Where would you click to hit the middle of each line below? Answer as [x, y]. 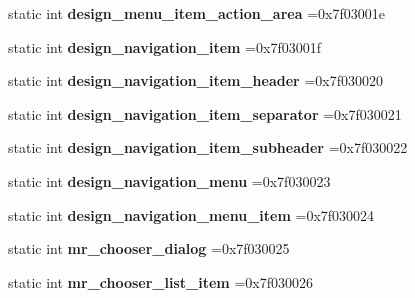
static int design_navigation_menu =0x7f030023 [169, 180]
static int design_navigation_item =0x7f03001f [164, 46]
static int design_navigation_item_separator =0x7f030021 [205, 113]
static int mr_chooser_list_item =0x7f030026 [160, 281]
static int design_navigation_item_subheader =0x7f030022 [208, 147]
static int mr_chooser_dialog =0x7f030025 [149, 248]
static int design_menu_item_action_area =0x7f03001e [196, 13]
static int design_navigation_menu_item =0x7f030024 [191, 214]
